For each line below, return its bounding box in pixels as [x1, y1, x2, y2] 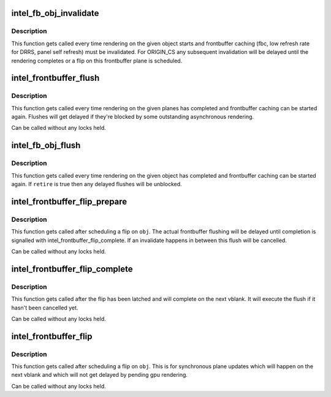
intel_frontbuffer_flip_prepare [11, 196, 127, 206]
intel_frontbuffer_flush [11, 73, 100, 83]
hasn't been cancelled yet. [11, 304, 78, 311]
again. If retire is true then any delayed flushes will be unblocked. [11, 181, 182, 188]
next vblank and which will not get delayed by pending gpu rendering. [11, 371, 188, 379]
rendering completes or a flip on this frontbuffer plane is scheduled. [11, 57, 183, 64]
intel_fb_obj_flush [11, 140, 81, 151]
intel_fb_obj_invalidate [11, 8, 99, 18]
